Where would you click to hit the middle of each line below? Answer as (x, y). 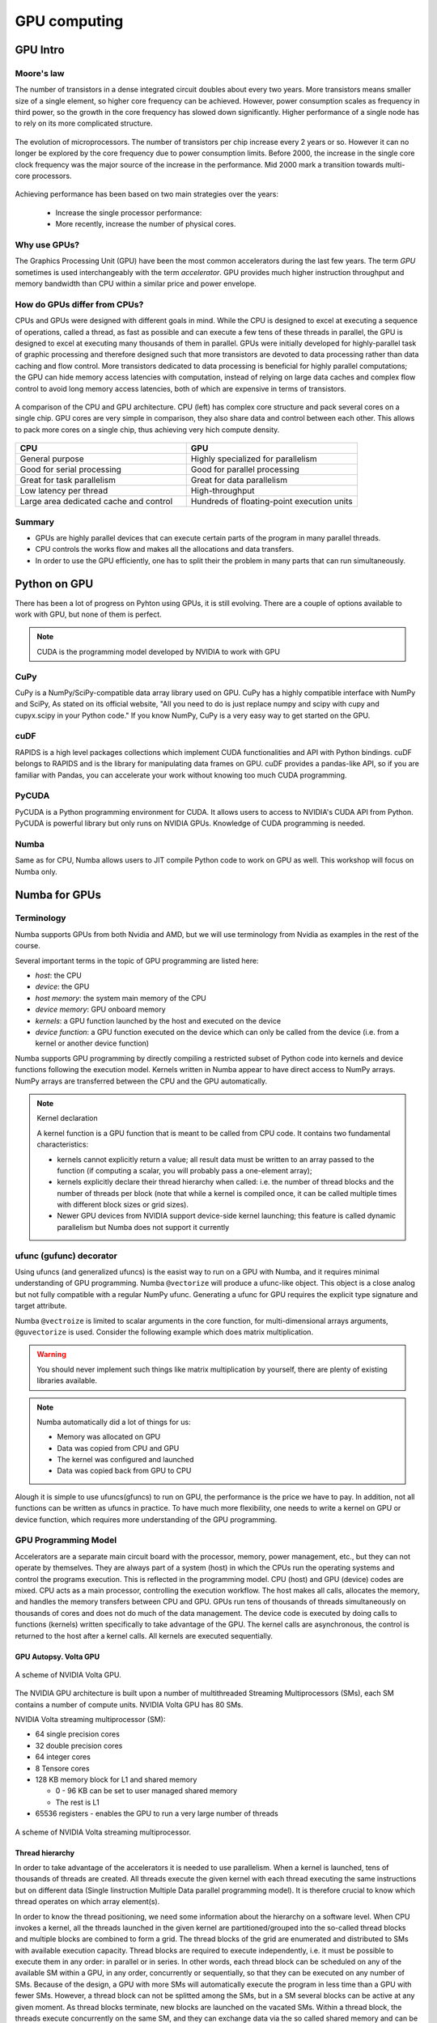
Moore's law (40, 73)
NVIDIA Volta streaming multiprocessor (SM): (90, 1720)
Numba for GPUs (58, 895)
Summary (35, 522)
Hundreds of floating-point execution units (272, 502)
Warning (51, 1355)
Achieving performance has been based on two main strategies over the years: (147, 194)
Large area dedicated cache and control (96, 502)
